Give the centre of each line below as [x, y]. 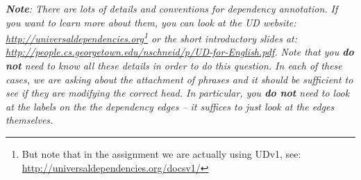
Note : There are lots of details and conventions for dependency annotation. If [172, 8]
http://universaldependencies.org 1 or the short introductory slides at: [151, 37]
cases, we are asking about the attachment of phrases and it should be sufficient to [179, 79]
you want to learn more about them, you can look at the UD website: [151, 22]
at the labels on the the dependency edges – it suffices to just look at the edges [170, 106]
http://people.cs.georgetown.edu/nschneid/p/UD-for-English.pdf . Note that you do [180, 52]
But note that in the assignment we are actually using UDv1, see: [161, 154]
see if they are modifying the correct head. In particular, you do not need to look [178, 93]
